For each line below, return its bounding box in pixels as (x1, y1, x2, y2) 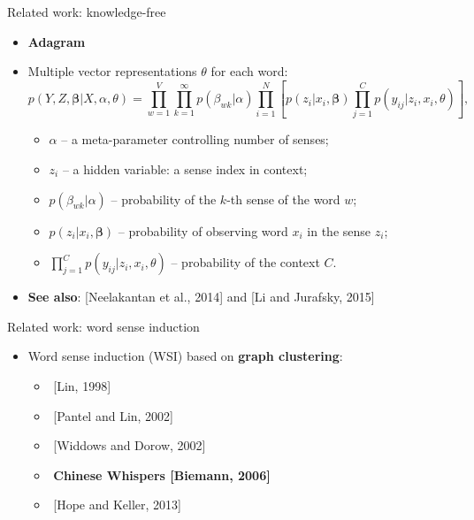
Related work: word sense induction (7, 317, 200, 335)
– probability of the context (171, 253, 320, 271)
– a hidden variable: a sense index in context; (62, 160, 308, 179)
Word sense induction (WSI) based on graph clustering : (27, 347, 343, 365)
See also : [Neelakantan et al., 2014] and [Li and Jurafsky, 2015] (27, 287, 375, 306)
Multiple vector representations (27, 62, 197, 80)
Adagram (27, 32, 86, 50)
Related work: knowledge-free (7, 3, 166, 20)
